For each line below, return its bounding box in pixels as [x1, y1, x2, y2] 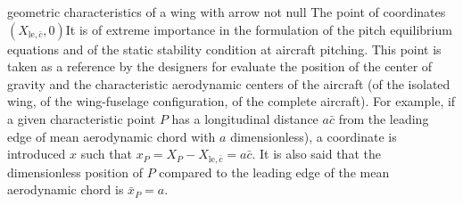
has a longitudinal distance [171, 109, 318, 127]
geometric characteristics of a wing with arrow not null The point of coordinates [7, 3, 446, 20]
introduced [7, 144, 66, 163]
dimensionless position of [7, 162, 143, 181]
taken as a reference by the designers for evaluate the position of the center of [7, 57, 433, 76]
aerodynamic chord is [7, 180, 124, 199]
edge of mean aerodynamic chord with [7, 127, 216, 145]
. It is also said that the [252, 144, 381, 163]
